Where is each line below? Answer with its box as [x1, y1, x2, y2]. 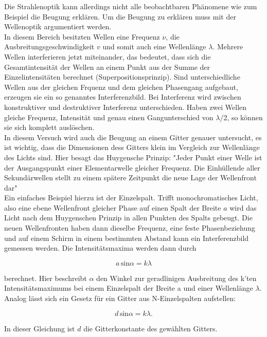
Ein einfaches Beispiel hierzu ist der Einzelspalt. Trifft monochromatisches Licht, [4, 192, 258, 203]
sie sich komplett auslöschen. [4, 122, 95, 133]
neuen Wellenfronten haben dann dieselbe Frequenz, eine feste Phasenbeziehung [4, 222, 256, 233]
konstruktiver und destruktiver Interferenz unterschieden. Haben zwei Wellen [4, 101, 247, 112]
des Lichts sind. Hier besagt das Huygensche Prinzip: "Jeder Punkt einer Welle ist [4, 152, 262, 162]
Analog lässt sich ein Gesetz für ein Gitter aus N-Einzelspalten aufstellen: [4, 293, 236, 304]
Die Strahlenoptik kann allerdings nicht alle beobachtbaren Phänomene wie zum [4, 1, 257, 11]
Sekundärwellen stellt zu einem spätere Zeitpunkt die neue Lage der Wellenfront [4, 172, 257, 183]
